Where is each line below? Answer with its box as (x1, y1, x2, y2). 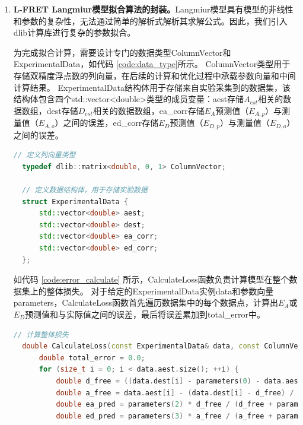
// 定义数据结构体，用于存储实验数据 (22, 186, 148, 195)
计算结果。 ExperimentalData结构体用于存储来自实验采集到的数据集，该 (13, 81, 291, 93)
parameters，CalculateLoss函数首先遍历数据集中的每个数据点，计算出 (13, 296, 278, 309)
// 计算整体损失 (13, 330, 69, 339)
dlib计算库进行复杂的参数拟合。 (13, 26, 136, 39)
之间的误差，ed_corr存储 (63, 116, 159, 129)
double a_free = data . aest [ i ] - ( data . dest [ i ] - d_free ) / (56, 388, 294, 397)
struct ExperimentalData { (22, 197, 129, 206)
